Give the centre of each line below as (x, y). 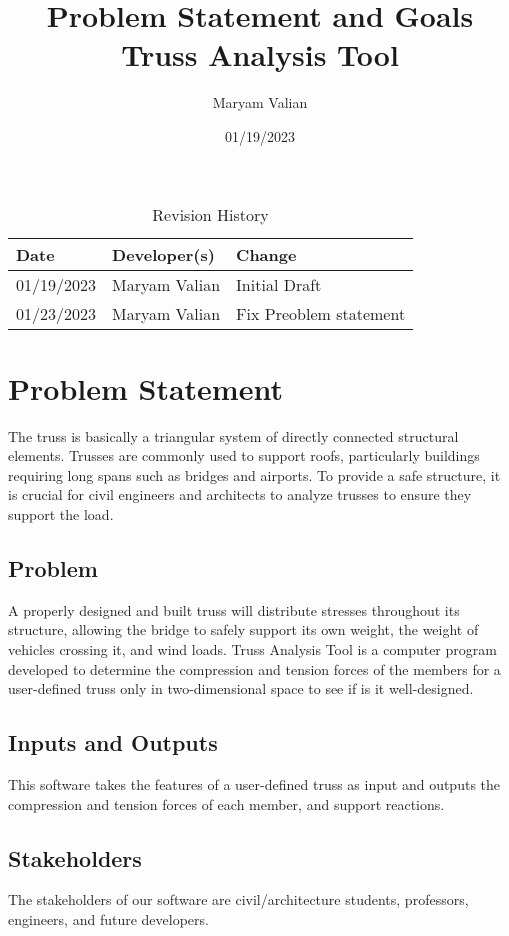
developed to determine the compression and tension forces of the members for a (254, 668)
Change (266, 254)
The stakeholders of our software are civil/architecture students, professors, (238, 899)
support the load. (61, 514)
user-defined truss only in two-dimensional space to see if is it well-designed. (241, 688)
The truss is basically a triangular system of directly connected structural (233, 435)
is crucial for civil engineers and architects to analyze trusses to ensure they (240, 494)
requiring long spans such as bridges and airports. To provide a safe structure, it (254, 474)
